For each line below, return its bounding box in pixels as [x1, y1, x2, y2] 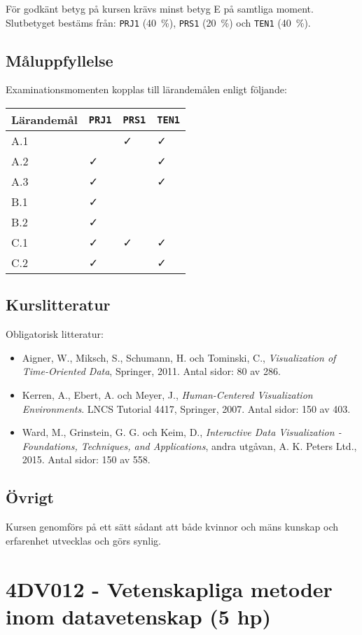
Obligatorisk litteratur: [6, 327, 104, 341]
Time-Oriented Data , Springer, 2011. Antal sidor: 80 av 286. [22, 364, 281, 378]
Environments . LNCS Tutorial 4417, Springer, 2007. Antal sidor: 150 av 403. [22, 401, 351, 416]
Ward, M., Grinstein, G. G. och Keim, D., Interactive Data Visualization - [22, 425, 342, 439]
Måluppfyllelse [6, 49, 113, 71]
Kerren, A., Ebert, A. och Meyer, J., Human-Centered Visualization [22, 388, 313, 402]
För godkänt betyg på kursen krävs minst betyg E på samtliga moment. [6, 1, 314, 15]
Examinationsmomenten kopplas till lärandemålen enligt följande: [6, 82, 287, 97]
